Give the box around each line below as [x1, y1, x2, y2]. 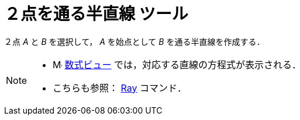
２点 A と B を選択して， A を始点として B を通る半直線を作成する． [4, 36, 265, 47]
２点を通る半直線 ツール [4, 4, 188, 24]
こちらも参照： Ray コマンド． [53, 82, 187, 94]
